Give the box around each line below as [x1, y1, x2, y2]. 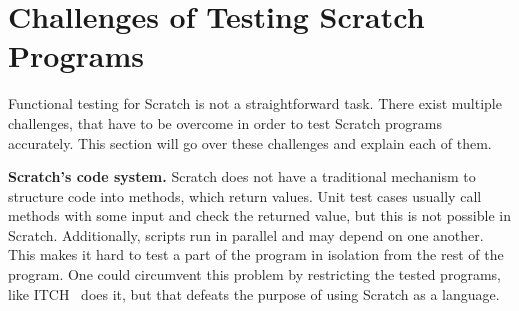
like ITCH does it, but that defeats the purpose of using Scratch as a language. [8, 283, 500, 304]
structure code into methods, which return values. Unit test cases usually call [8, 185, 482, 206]
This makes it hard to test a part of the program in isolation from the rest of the [8, 244, 504, 265]
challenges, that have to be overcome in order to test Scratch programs [8, 112, 443, 133]
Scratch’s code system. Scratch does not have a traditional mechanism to [8, 166, 476, 187]
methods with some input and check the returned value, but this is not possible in [8, 205, 511, 226]
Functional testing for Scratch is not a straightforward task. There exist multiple [8, 93, 502, 114]
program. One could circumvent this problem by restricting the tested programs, [8, 264, 501, 285]
